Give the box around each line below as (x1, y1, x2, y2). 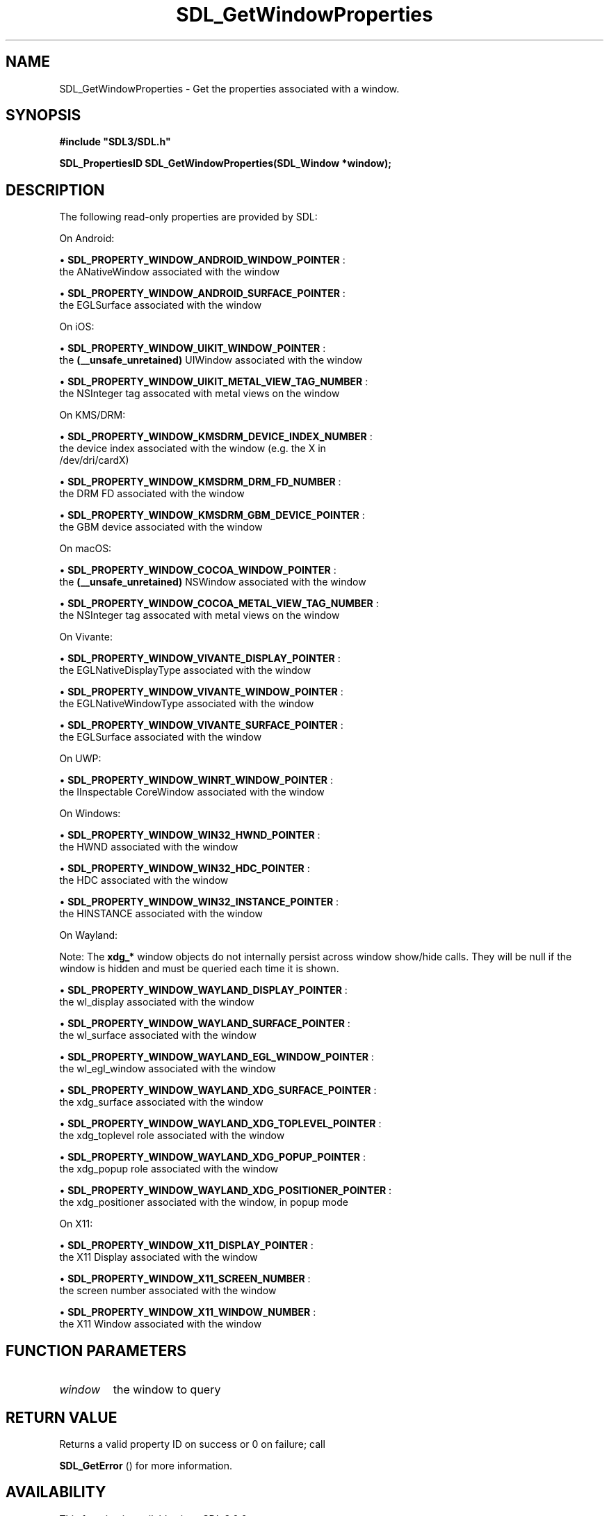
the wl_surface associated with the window (59, 1029, 257, 1042)
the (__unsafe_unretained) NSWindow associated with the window (59, 576, 366, 588)
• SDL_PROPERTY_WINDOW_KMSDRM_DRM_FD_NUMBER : (59, 476, 341, 488)
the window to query (113, 1382, 221, 1397)
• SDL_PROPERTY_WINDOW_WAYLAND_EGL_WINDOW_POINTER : (59, 1051, 374, 1063)
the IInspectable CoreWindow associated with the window (59, 786, 325, 798)
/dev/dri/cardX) (59, 454, 129, 467)
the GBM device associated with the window (59, 521, 263, 533)
